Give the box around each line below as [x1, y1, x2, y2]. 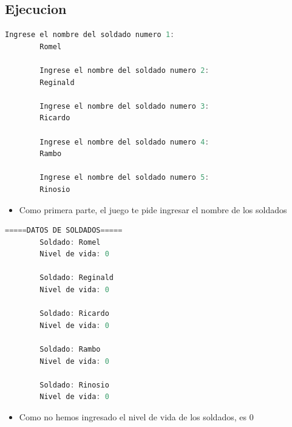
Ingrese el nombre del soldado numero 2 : [39, 66, 209, 75]
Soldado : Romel [39, 237, 101, 247]
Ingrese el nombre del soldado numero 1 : [5, 30, 175, 39]
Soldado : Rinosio [39, 380, 109, 389]
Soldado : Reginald [39, 273, 114, 282]
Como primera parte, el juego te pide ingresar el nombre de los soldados [19, 203, 287, 216]
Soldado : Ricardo [39, 309, 109, 318]
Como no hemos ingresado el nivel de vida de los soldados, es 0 [19, 411, 254, 423]
